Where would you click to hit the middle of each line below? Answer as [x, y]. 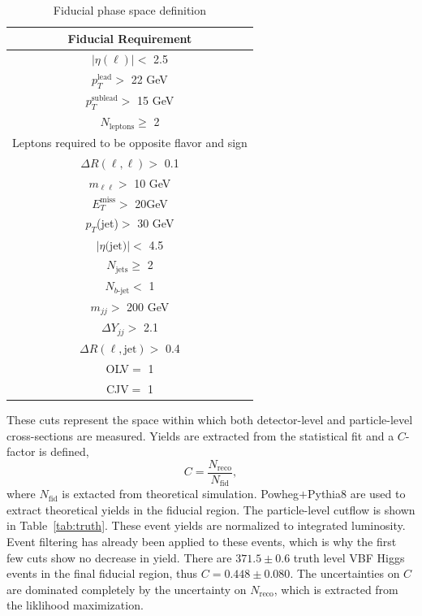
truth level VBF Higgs [349, 557]
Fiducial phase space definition [130, 10]
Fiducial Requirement [130, 38]
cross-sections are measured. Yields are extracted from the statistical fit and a [200, 435]
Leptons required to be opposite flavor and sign [130, 143]
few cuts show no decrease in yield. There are [119, 557]
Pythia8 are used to [356, 494]
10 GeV [153, 182]
